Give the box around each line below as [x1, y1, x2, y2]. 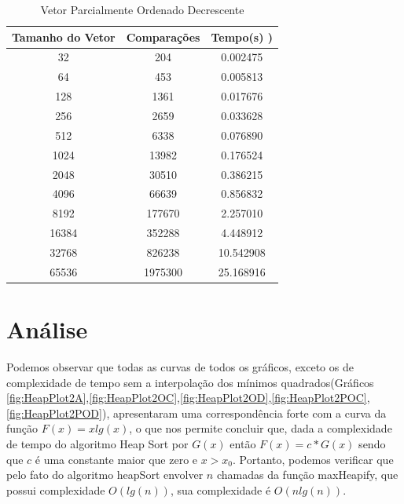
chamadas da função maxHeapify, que [216, 466, 398, 483]
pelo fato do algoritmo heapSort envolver [6, 466, 204, 483]
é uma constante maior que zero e [35, 451, 198, 467]
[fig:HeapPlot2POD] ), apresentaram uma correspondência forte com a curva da [6, 404, 387, 421]
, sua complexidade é [170, 481, 271, 498]
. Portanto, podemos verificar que [233, 451, 394, 467]
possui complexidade [6, 481, 105, 498]
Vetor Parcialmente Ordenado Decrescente [40, 2, 244, 17]
